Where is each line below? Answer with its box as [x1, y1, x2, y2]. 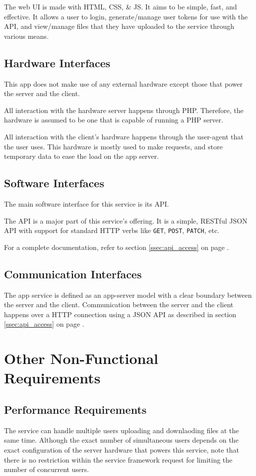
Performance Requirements [4, 401, 147, 417]
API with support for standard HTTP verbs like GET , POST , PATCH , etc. [4, 225, 220, 236]
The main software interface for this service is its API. [4, 198, 169, 209]
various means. [4, 30, 49, 41]
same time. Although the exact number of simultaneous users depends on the [4, 435, 239, 445]
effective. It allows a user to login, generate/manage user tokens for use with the [4, 11, 248, 21]
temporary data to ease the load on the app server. [4, 151, 159, 161]
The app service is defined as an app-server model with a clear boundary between [4, 289, 252, 300]
